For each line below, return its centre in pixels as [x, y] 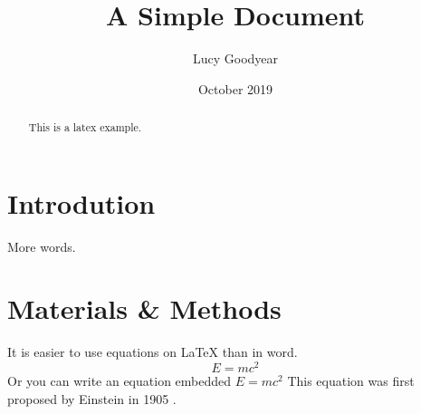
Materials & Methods [144, 308]
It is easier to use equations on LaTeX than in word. [153, 352]
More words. [42, 246]
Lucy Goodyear [235, 58]
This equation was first [351, 381]
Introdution [81, 202]
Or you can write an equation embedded [120, 381]
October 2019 [235, 88]
